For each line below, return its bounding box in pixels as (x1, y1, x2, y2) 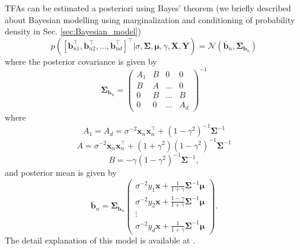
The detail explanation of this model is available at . (5, 233, 196, 246)
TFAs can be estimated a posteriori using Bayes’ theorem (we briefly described (5, 2, 291, 14)
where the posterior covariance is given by (5, 55, 157, 67)
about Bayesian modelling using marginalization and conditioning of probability (5, 13, 295, 26)
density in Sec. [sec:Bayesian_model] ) (5, 25, 141, 37)
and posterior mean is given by (5, 166, 117, 179)
